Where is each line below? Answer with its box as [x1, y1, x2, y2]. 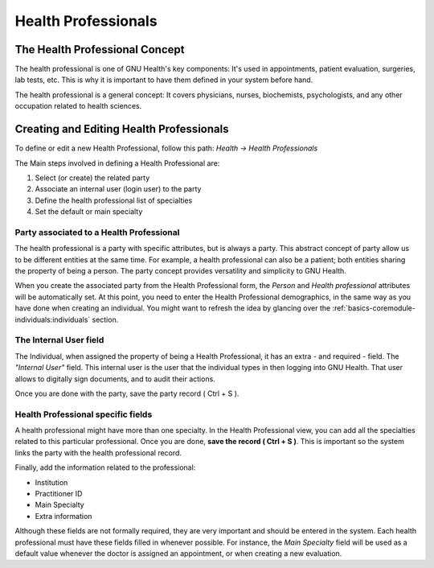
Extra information [35, 511, 92, 521]
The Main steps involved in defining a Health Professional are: [14, 158, 220, 168]
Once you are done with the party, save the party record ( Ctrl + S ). [14, 389, 240, 398]
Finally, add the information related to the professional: [14, 463, 196, 472]
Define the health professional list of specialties [35, 196, 193, 205]
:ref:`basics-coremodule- [332, 303, 416, 313]
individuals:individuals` [14, 315, 91, 324]
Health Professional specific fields [14, 409, 153, 420]
